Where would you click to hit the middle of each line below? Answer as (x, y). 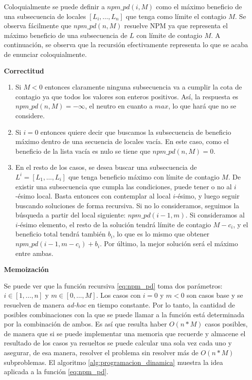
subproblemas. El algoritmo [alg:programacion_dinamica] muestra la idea (114, 362)
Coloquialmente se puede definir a (54, 6)
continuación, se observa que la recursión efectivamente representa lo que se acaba (126, 45)
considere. (30, 115)
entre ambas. (34, 253)
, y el (241, 224)
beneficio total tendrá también (60, 234)
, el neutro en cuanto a (119, 106)
